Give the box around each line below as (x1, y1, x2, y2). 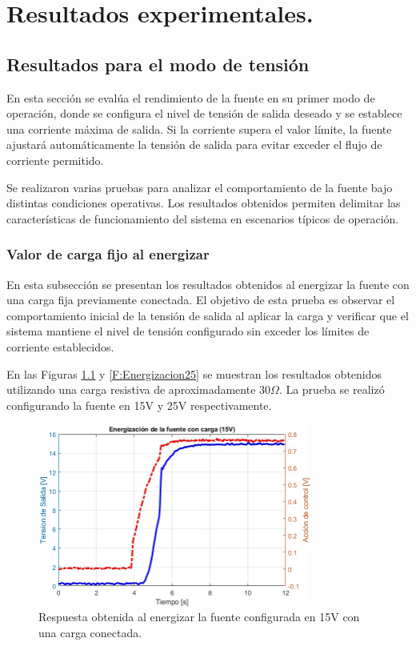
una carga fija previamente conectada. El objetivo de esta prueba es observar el (6, 291, 395, 308)
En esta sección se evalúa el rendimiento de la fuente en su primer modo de (6, 89, 375, 106)
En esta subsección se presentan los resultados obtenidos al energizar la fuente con (6, 275, 410, 292)
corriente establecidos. (6, 338, 114, 355)
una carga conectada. (38, 624, 142, 640)
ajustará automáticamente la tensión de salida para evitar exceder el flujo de (6, 136, 382, 153)
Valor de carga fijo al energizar (6, 244, 210, 264)
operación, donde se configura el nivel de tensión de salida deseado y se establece (6, 105, 402, 122)
